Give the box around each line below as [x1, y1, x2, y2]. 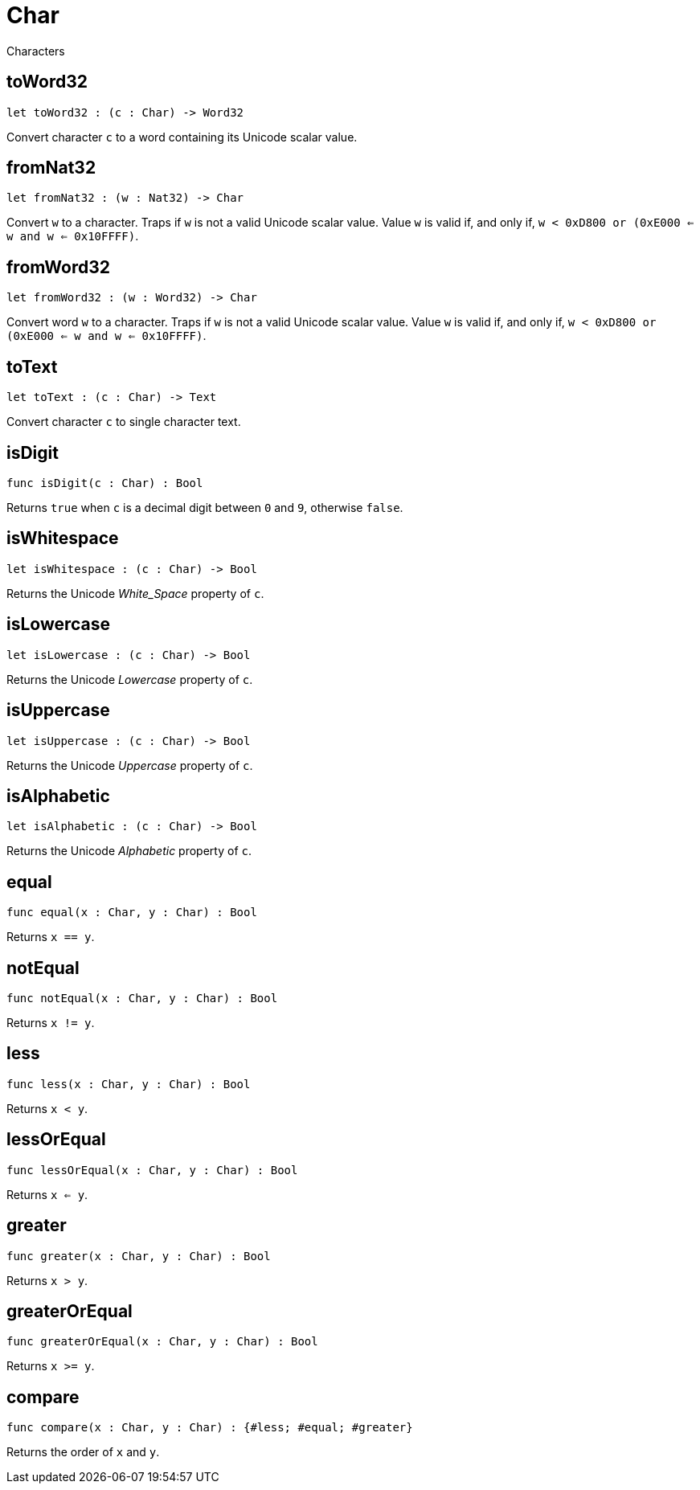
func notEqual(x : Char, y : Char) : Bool [6, 992, 278, 1005]
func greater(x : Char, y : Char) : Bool [6, 1249, 271, 1263]
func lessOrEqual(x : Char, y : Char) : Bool [6, 1163, 298, 1177]
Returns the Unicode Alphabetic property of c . [6, 844, 252, 858]
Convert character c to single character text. [6, 415, 241, 429]
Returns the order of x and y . [6, 1445, 160, 1459]
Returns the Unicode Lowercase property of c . [6, 672, 253, 686]
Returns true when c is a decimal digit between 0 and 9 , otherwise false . [6, 500, 403, 514]
